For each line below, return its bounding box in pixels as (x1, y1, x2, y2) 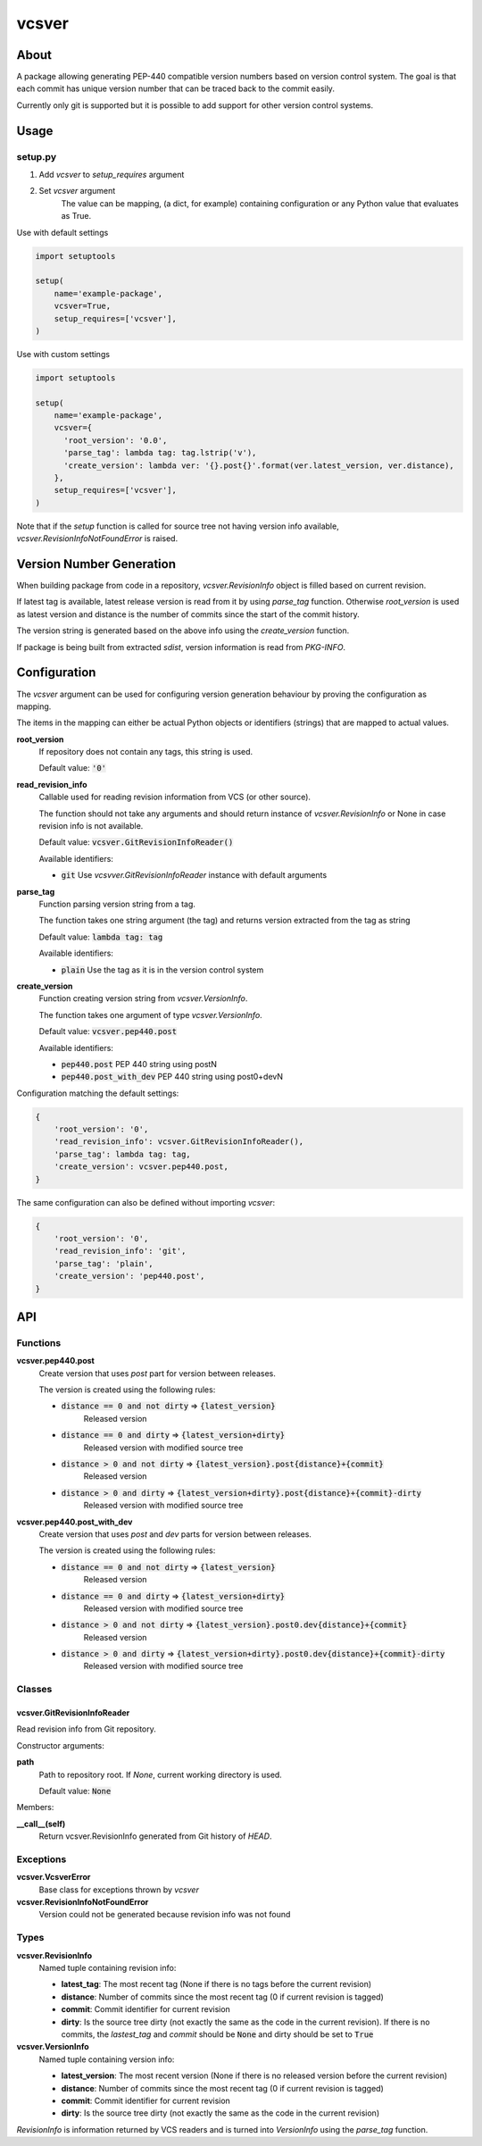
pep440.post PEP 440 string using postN (61, 1058, 218, 1069)
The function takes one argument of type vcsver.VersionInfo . (38, 1009, 262, 1020)
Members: (16, 1802, 54, 1813)
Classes (16, 1683, 53, 1696)
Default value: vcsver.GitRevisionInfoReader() (38, 837, 234, 848)
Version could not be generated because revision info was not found (38, 1909, 291, 1920)
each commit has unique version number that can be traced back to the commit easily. (16, 83, 335, 94)
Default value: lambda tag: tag (38, 931, 163, 942)
